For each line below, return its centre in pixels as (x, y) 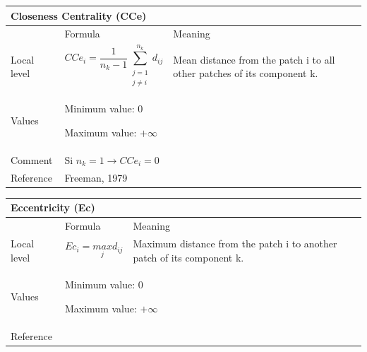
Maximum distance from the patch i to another (235, 243)
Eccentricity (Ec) (53, 207)
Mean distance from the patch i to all (254, 59)
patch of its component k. (188, 257)
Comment (32, 159)
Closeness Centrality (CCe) (79, 15)
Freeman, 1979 (96, 177)
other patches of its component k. (246, 73)
